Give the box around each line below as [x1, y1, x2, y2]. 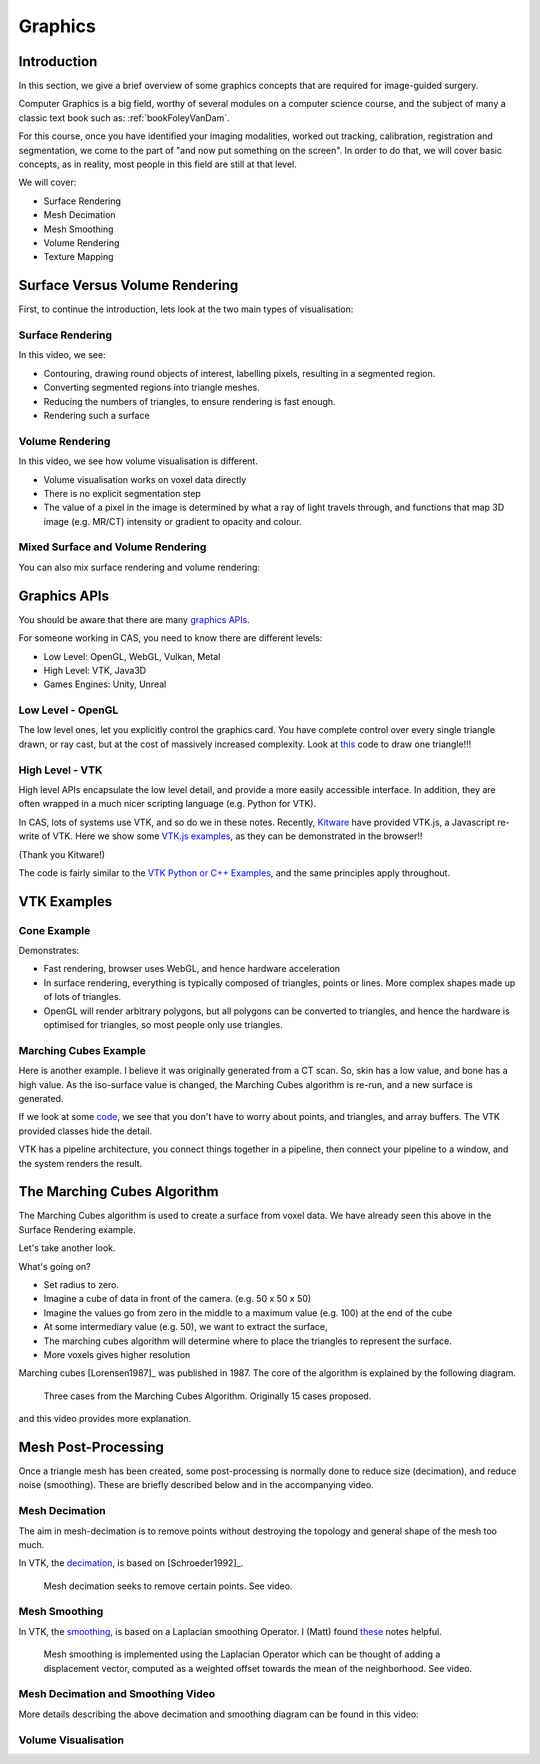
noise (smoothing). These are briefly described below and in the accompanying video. [18, 1479, 374, 1491]
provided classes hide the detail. [18, 1125, 153, 1137]
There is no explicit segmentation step [43, 487, 202, 499]
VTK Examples [18, 893, 113, 910]
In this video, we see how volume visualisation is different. [18, 455, 259, 467]
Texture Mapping [43, 251, 114, 263]
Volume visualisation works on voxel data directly [43, 473, 247, 485]
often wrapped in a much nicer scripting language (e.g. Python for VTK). [18, 798, 317, 810]
